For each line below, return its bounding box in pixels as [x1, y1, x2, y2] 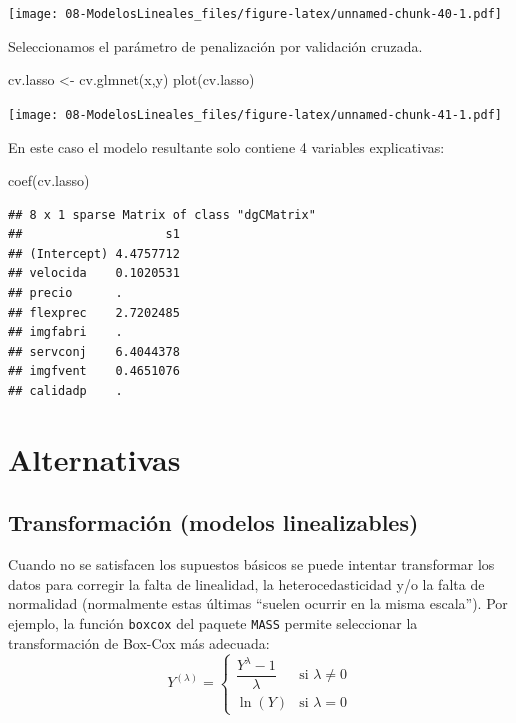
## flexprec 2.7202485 [8, 305, 180, 320]
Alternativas [8, 438, 181, 479]
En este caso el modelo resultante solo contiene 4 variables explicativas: [8, 136, 445, 157]
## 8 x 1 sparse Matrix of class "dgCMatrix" [8, 207, 316, 222]
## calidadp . [8, 384, 123, 399]
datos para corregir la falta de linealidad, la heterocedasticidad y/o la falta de [8, 573, 485, 594]
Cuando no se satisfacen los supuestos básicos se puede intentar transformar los [8, 554, 495, 575]
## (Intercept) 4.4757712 [8, 246, 180, 261]
